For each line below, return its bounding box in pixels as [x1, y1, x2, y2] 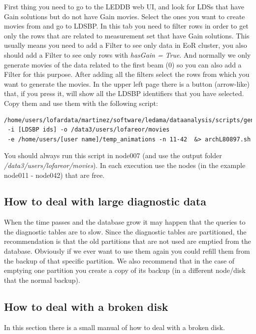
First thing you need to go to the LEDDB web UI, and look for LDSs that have [4, 1, 244, 11]
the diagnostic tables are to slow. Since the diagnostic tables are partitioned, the [4, 226, 247, 236]
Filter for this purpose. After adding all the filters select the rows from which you [4, 69, 250, 79]
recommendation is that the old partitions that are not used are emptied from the [4, 236, 251, 246]
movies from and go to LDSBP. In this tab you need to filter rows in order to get [4, 21, 249, 31]
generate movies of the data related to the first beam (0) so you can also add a [4, 59, 242, 69]
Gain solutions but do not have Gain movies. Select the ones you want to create [4, 11, 245, 21]
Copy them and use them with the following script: [4, 98, 158, 108]
